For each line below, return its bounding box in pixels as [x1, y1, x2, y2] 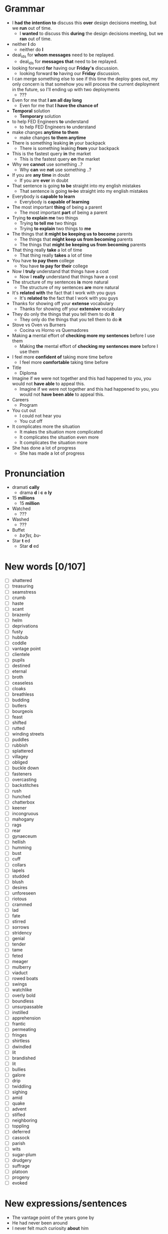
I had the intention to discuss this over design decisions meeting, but [12, 20, 157, 26]
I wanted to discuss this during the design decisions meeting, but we [19, 30, 163, 36]
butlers [12, 702, 27, 708]
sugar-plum [12, 1151, 36, 1157]
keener [12, 805, 27, 811]
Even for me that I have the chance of [19, 102, 99, 108]
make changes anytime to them [12, 129, 79, 135]
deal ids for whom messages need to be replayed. [12, 51, 115, 59]
